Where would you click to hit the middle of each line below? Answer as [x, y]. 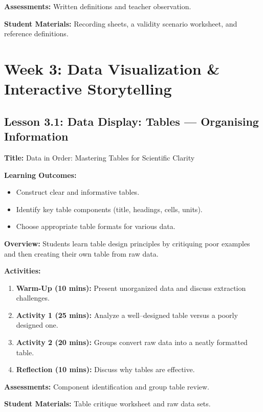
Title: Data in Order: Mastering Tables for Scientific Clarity [100, 157]
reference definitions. [36, 33]
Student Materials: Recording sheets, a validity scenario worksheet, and [121, 23]
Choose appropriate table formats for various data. [96, 226]
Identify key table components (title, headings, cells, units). [109, 209]
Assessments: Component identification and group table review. [107, 386]
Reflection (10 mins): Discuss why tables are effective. [105, 369]
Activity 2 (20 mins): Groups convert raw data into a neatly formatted [132, 342]
